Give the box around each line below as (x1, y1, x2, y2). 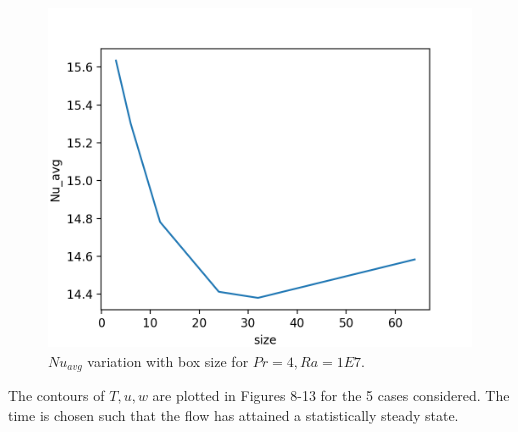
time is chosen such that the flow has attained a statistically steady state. (8, 404, 459, 425)
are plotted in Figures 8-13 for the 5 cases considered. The (152, 385, 510, 406)
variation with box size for (87, 350, 249, 371)
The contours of (8, 385, 105, 406)
